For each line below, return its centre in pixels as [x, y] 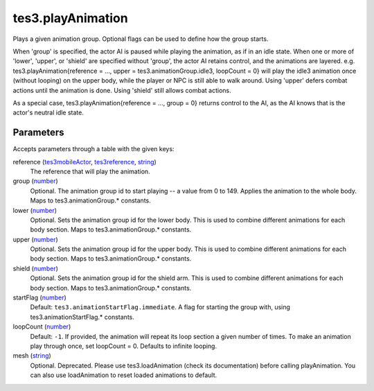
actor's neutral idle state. [48, 113]
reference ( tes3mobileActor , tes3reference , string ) [85, 162]
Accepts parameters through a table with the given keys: [93, 149]
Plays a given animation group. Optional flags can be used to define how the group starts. [141, 39]
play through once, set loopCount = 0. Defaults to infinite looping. [124, 346]
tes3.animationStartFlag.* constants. [82, 317]
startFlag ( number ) [40, 297]
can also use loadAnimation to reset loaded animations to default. [124, 375]
